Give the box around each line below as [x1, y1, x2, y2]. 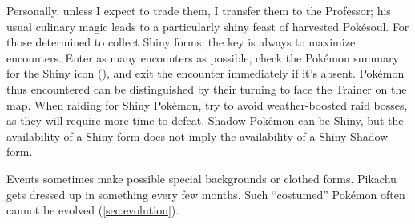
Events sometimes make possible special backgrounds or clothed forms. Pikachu [6, 170, 397, 186]
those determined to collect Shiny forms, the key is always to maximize [6, 34, 356, 50]
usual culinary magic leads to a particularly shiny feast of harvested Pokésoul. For [6, 18, 409, 34]
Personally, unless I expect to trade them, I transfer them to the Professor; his [6, 2, 391, 18]
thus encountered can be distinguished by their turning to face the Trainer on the [6, 80, 407, 97]
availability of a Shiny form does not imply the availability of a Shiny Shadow [6, 127, 389, 144]
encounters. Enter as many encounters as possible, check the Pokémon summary [6, 49, 399, 66]
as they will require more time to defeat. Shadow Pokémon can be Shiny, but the [6, 112, 404, 129]
